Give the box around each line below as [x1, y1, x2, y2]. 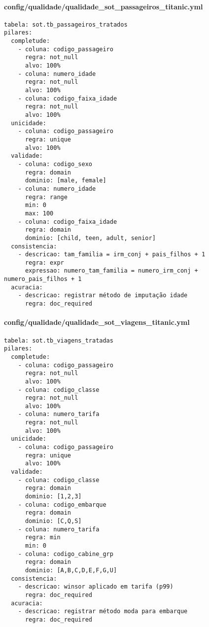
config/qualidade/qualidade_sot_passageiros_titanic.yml [4, 1, 203, 11]
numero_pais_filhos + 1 [4, 276, 82, 283]
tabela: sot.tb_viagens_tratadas [4, 337, 113, 344]
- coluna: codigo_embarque [18, 501, 106, 508]
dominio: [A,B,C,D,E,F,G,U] [25, 566, 117, 574]
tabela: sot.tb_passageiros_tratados [4, 21, 128, 28]
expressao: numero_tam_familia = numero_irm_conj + [25, 267, 198, 275]
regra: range [25, 193, 68, 201]
